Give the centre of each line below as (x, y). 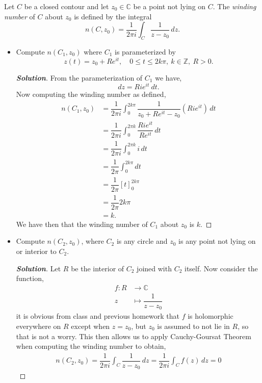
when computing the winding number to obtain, (91, 346)
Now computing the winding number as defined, (91, 94)
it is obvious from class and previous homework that (98, 316)
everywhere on (38, 326)
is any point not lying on (217, 241)
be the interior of (98, 268)
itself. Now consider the (221, 268)
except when (90, 326)
